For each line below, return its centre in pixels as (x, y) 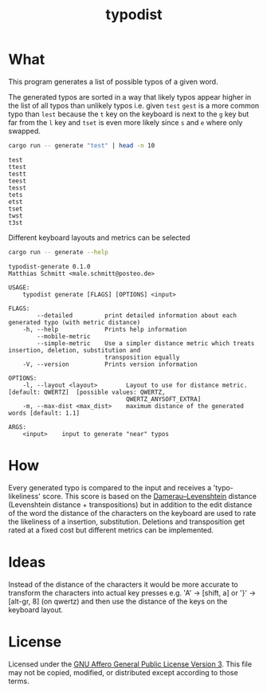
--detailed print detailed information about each (137, 315)
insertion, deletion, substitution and (75, 350)
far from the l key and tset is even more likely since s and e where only (126, 122)
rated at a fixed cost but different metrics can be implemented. (111, 530)
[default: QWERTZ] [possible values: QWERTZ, (87, 392)
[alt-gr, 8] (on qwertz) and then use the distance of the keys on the (118, 601)
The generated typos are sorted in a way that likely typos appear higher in (130, 96)
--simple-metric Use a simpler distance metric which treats (146, 343)
